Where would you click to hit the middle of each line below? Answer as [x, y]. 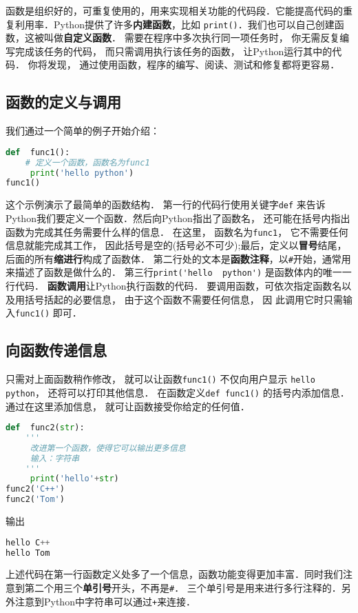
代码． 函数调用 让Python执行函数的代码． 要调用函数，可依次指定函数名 [178, 286]
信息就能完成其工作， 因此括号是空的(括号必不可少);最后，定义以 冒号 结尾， [176, 245]
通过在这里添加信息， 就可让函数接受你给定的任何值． [128, 406]
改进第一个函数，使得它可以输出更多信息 [108, 448]
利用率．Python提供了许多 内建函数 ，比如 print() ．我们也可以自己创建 [175, 24]
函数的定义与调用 [63, 102]
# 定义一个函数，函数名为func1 [87, 162]
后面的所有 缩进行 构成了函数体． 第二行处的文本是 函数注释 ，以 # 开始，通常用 [178, 258]
